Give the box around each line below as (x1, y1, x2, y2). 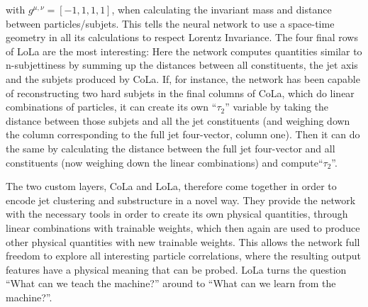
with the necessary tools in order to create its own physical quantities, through (6, 206, 348, 221)
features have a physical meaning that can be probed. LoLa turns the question (6, 262, 347, 277)
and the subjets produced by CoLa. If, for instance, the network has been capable (6, 71, 360, 86)
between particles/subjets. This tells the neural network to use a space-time (6, 16, 335, 30)
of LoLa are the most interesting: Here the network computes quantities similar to (6, 43, 362, 58)
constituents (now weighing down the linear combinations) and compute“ (6, 155, 323, 169)
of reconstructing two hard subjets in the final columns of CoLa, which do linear (6, 85, 355, 100)
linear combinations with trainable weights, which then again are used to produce (6, 220, 360, 235)
